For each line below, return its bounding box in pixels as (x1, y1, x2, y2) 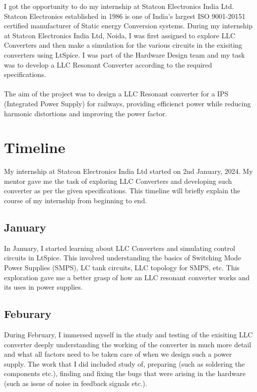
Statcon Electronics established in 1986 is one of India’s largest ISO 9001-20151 (4, 10, 246, 21)
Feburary (4, 306, 52, 321)
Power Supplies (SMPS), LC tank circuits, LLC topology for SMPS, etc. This (4, 262, 240, 273)
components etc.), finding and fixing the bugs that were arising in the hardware (4, 368, 246, 379)
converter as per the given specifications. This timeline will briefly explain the (4, 185, 241, 196)
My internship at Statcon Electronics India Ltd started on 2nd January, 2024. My (4, 166, 253, 176)
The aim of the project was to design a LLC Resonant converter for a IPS (4, 88, 229, 99)
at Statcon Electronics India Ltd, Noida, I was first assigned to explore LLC (4, 30, 235, 40)
